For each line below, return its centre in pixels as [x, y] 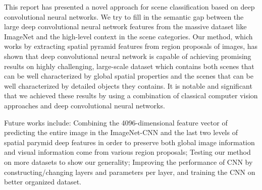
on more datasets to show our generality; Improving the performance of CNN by [128, 162]
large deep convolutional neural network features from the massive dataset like [125, 26]
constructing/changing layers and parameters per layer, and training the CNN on [130, 172]
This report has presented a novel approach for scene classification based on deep [129, 7]
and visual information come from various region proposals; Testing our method [127, 152]
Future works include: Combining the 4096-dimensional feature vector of [116, 122]
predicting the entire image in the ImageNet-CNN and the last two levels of [121, 132]
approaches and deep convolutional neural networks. [85, 105]
